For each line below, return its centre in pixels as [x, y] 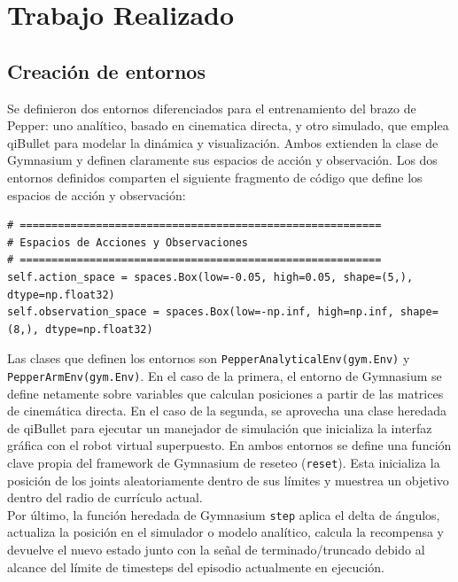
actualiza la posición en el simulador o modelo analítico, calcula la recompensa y [226, 532]
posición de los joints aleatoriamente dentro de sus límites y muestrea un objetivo [228, 480]
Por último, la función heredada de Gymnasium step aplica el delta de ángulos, [224, 514]
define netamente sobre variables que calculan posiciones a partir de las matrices [225, 393]
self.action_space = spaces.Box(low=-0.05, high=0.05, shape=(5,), [210, 277]
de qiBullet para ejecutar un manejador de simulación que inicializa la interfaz [220, 427]
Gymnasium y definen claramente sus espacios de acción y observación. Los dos [222, 160]
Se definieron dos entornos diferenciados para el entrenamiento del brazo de [212, 108]
